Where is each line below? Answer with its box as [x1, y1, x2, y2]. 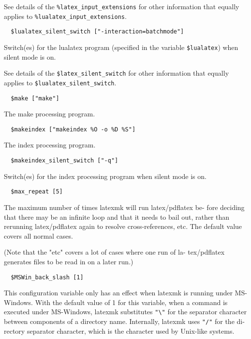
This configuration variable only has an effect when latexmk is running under [4, 288, 233, 298]
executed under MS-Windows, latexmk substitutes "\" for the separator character [4, 307, 247, 317]
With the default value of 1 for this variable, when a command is [35, 297, 228, 307]
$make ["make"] [11, 95, 59, 102]
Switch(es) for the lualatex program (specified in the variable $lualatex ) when [4, 42, 238, 52]
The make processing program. [4, 109, 95, 119]
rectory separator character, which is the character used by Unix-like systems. [4, 325, 235, 336]
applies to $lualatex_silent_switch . [4, 77, 117, 87]
